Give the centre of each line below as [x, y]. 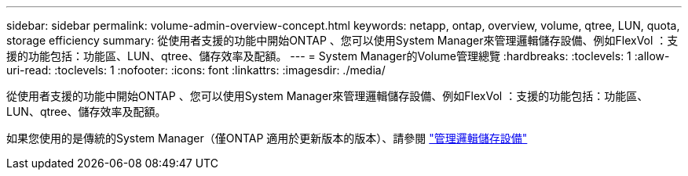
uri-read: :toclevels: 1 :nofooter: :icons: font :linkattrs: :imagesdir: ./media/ [196, 70]
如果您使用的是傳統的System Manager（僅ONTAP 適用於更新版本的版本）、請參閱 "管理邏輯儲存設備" [267, 138]
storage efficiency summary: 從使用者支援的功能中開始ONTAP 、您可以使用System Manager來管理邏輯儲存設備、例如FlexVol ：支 [342, 40]
